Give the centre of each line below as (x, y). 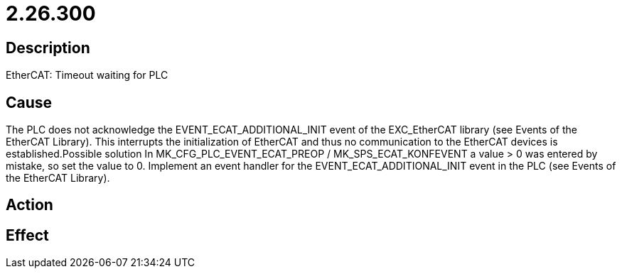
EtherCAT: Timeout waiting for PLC (87, 75)
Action (30, 205)
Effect (27, 235)
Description (48, 48)
